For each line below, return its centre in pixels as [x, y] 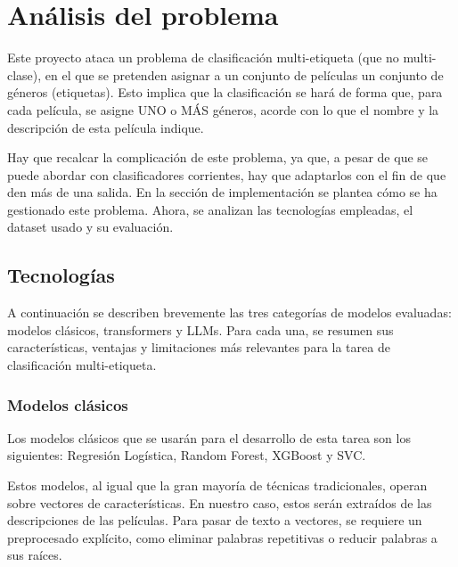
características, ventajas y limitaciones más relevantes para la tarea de [199, 347]
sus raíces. [35, 555]
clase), [25, 74]
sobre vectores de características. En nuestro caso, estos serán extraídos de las [220, 502]
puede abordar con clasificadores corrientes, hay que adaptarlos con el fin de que [227, 174]
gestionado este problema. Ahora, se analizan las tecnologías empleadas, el [210, 209]
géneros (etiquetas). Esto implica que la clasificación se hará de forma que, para [225, 92]
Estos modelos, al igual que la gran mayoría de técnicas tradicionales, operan [217, 485]
